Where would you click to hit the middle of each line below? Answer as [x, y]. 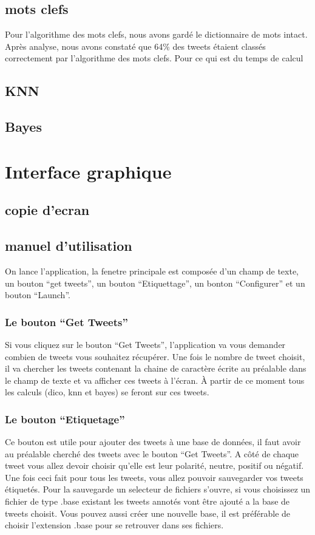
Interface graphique [88, 171]
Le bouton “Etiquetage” [65, 419]
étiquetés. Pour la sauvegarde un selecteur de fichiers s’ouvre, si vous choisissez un [158, 489]
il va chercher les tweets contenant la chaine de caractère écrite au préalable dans [156, 368]
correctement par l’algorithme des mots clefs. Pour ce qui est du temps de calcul [154, 58]
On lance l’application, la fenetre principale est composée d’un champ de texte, [152, 271]
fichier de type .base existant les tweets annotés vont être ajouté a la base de [147, 501]
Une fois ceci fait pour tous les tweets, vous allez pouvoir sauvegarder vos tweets [154, 477]
